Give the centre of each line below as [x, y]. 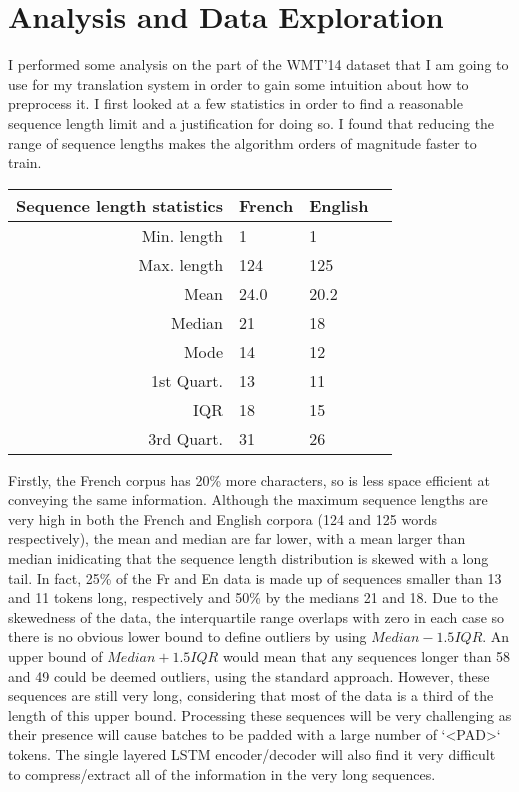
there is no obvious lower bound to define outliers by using [187, 636]
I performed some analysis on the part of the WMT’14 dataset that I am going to [258, 64]
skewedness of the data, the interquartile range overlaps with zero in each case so [256, 616]
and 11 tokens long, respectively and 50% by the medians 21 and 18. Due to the [253, 597]
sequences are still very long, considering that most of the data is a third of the [251, 695]
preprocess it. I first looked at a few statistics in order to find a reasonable [235, 103]
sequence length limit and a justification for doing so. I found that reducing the [251, 122]
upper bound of [55, 656]
